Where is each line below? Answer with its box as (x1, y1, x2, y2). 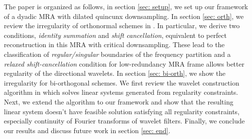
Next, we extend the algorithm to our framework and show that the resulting (4, 96, 234, 106)
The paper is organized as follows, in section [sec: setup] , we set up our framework (4, 1, 248, 11)
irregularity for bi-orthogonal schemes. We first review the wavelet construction (4, 77, 239, 87)
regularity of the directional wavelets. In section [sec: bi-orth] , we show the (4, 68, 226, 78)
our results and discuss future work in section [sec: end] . (4, 125, 170, 135)
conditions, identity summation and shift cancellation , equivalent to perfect (4, 30, 227, 40)
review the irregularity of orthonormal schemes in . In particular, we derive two (4, 20, 240, 31)
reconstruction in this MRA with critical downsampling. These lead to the (4, 39, 225, 50)
